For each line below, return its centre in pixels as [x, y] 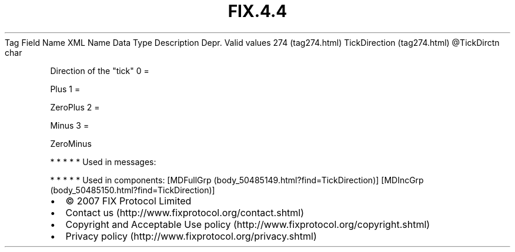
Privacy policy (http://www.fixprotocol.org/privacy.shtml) [191, 236]
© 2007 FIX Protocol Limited [128, 201]
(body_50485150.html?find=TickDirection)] [133, 190]
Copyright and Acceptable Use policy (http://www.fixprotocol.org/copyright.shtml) [248, 224]
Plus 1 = [65, 89]
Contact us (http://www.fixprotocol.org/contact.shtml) [185, 212]
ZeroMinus [71, 143]
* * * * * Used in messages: [103, 162]
